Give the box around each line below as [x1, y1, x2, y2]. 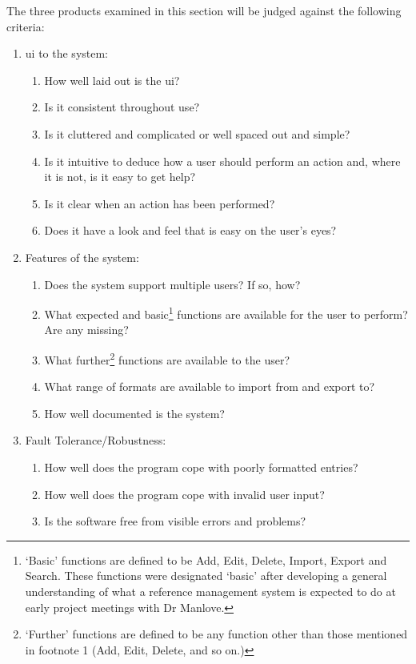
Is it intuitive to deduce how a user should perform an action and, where [44, 152, 401, 169]
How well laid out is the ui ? [44, 71, 180, 88]
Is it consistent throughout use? [44, 99, 200, 115]
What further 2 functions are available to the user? [44, 348, 290, 368]
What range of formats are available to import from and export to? [44, 378, 375, 395]
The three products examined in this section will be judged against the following [6, 2, 402, 18]
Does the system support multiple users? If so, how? [44, 276, 301, 292]
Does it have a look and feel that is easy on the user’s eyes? [44, 222, 337, 239]
